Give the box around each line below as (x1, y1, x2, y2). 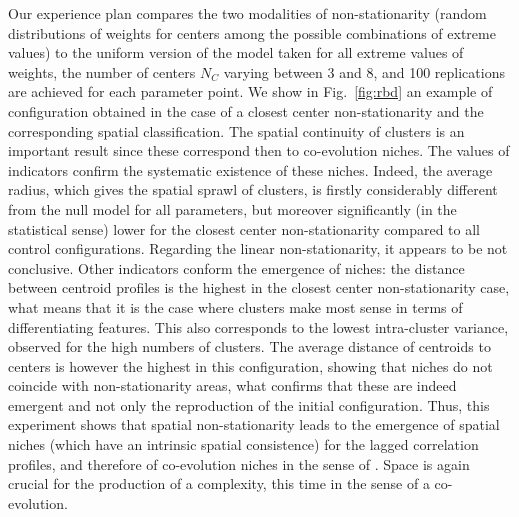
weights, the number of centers (8, 61, 196, 82)
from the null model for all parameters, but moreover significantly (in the (8, 198, 457, 219)
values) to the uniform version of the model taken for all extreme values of (8, 42, 464, 63)
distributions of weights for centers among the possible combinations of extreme (8, 22, 496, 43)
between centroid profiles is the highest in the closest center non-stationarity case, (8, 277, 510, 298)
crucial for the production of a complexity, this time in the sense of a (8, 473, 430, 494)
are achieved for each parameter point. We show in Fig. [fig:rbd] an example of (8, 81, 493, 102)
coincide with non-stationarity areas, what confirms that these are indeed (8, 375, 457, 396)
